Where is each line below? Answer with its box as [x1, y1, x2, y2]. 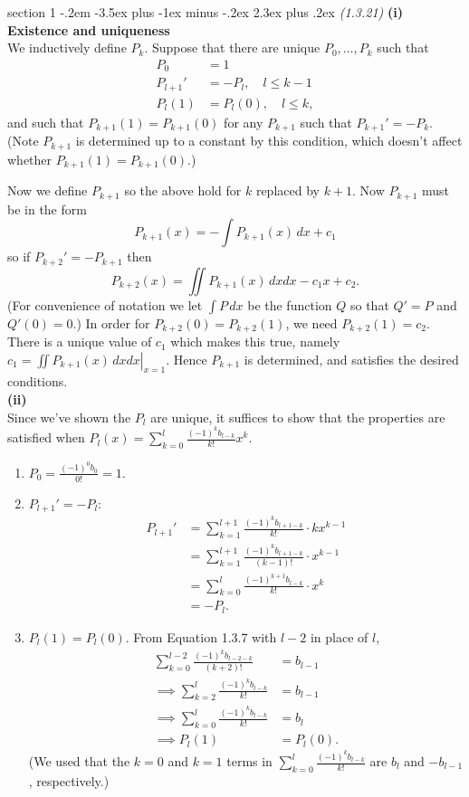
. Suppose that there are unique [144, 38, 321, 57]
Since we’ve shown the [7, 407, 131, 426]
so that [349, 295, 389, 314]
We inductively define [7, 38, 127, 57]
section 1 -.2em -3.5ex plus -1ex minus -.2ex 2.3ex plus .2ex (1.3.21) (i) [7, 3, 403, 21]
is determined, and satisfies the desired [244, 349, 459, 368]
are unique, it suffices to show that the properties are [150, 407, 445, 426]
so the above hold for [124, 181, 242, 200]
